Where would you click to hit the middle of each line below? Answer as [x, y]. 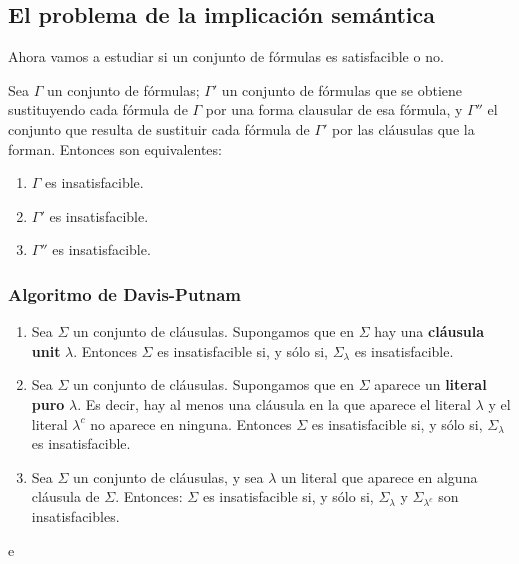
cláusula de [65, 496]
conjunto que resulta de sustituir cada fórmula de [159, 128]
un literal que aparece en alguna [379, 476]
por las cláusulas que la [403, 128]
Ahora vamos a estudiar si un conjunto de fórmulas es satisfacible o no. [226, 56]
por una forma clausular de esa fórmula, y [334, 109]
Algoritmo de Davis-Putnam [125, 293]
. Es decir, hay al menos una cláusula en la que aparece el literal [274, 403]
